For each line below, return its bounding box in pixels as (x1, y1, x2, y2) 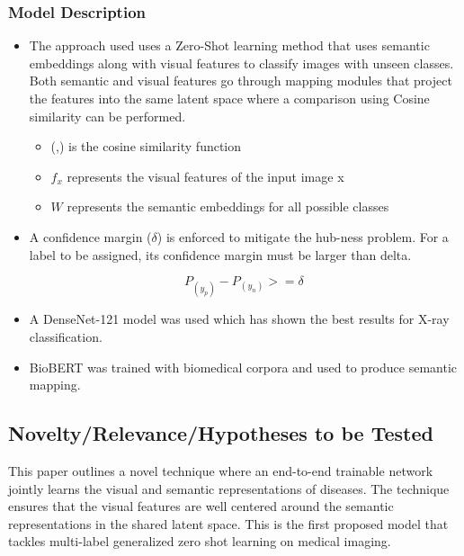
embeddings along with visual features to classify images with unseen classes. (29, 53, 454, 72)
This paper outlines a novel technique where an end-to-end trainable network (8, 461, 433, 480)
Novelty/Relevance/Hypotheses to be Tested (8, 419, 433, 447)
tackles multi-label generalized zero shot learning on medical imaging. (8, 532, 391, 551)
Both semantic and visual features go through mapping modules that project (29, 71, 452, 90)
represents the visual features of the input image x (67, 166, 344, 185)
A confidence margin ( (29, 227, 152, 246)
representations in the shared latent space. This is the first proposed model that (8, 514, 449, 533)
